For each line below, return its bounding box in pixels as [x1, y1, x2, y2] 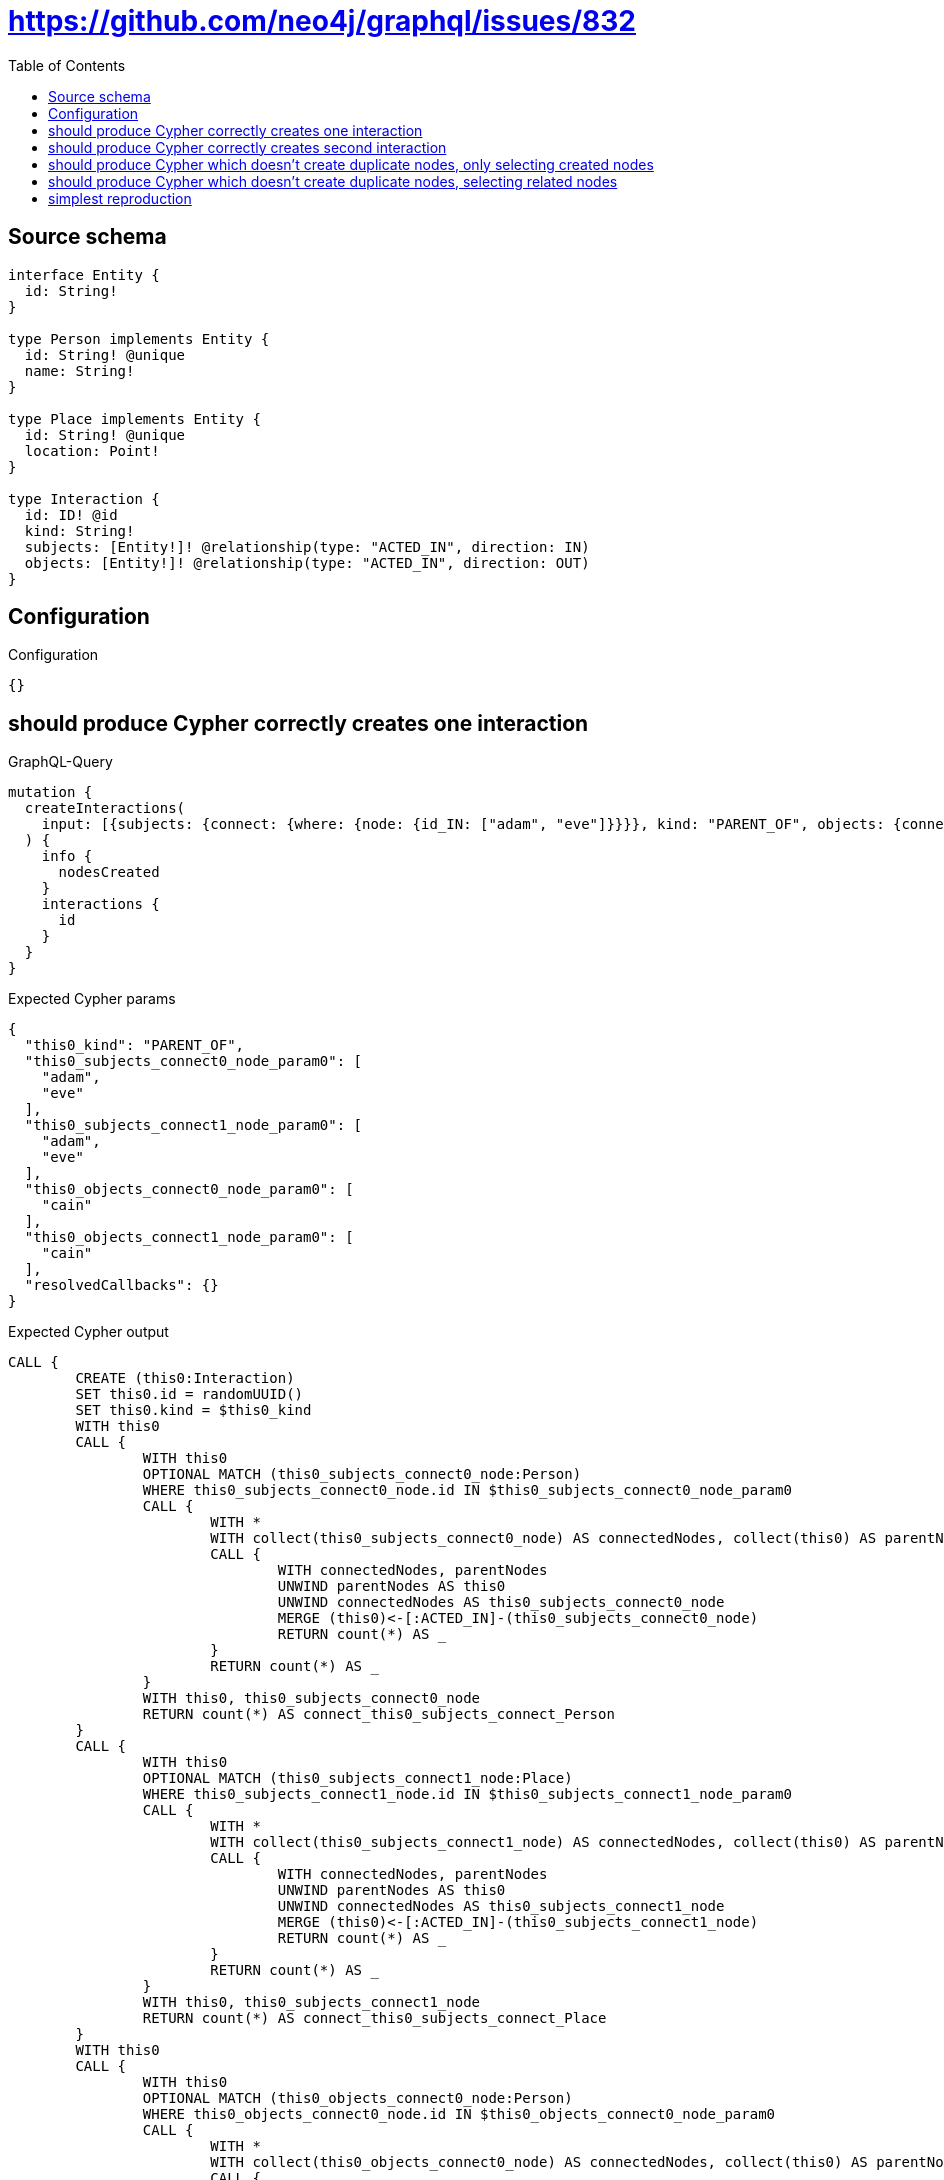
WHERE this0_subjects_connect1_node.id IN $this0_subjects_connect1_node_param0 [142, 1786, 792, 1803]
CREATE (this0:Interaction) [75, 1370, 295, 1387]
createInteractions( [24, 800, 186, 817]
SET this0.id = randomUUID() [75, 1386, 304, 1403]
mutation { [8, 784, 93, 801]
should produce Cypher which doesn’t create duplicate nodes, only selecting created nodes [48, 155, 654, 173]
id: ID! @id [24, 506, 118, 523]
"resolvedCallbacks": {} [24, 1277, 219, 1294]
